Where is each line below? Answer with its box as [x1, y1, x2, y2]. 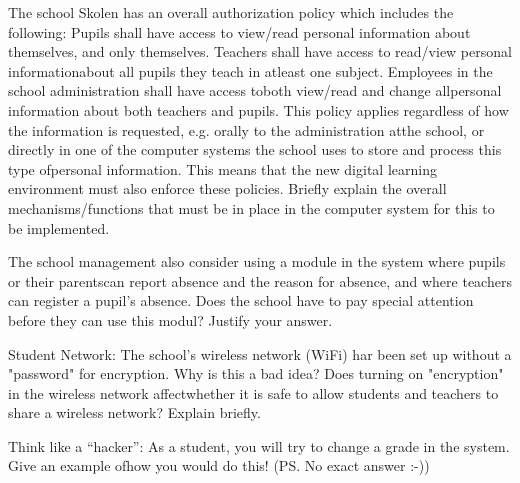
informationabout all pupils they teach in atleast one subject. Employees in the [8, 60, 493, 81]
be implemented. [8, 217, 110, 238]
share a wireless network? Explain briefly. [8, 402, 261, 423]
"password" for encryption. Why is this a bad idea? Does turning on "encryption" [8, 363, 504, 384]
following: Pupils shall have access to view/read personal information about [8, 21, 471, 42]
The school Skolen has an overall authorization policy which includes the [8, 2, 454, 22]
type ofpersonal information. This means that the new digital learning [8, 158, 437, 179]
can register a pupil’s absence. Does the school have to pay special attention [8, 290, 474, 311]
